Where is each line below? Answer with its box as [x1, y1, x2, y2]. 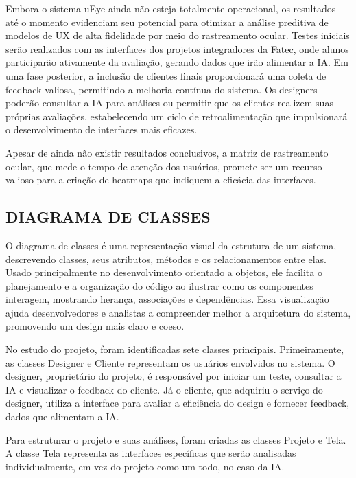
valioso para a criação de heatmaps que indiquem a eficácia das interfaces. [5, 172, 316, 187]
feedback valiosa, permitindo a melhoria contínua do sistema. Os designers [5, 82, 318, 96]
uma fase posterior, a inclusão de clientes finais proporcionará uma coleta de [5, 68, 327, 82]
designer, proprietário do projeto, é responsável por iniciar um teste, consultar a [5, 369, 342, 383]
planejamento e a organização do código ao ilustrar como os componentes [5, 278, 313, 293]
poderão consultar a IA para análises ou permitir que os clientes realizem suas [5, 95, 333, 110]
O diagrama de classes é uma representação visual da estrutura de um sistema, [5, 238, 337, 252]
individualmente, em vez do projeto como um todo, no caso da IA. [5, 459, 285, 473]
